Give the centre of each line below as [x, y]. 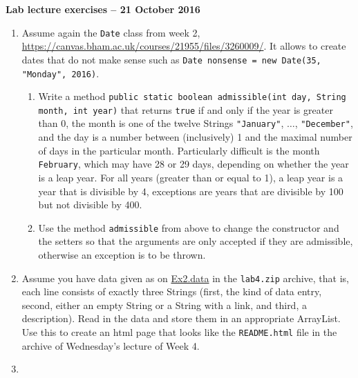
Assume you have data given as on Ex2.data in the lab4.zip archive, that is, [185, 278]
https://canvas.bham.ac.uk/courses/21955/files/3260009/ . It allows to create [184, 46]
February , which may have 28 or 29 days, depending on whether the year [194, 164]
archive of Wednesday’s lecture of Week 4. [111, 345]
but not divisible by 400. [90, 205]
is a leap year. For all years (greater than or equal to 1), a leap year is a [191, 177]
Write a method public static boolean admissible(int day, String [192, 96]
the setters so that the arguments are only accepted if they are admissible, [196, 241]
